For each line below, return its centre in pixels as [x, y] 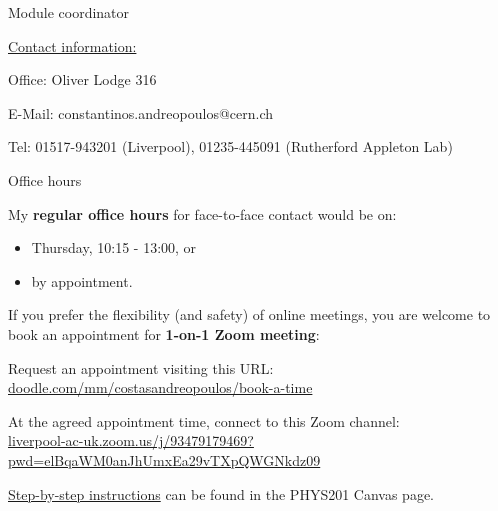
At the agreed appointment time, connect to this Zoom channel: [204, 420]
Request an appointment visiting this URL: [141, 367]
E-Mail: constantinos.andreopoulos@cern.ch [140, 112]
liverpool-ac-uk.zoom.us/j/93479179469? [131, 440]
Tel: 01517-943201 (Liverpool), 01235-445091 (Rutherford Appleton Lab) [230, 146]
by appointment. [82, 280]
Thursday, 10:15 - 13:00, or [114, 247]
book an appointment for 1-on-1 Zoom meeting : [164, 333]
